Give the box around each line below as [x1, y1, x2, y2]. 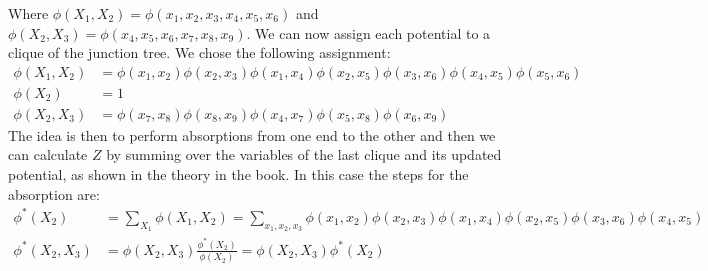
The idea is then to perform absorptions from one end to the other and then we [8, 124, 496, 145]
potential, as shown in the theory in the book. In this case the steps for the [8, 164, 469, 185]
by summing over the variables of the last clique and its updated [106, 144, 502, 165]
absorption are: [8, 183, 100, 204]
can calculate [8, 144, 88, 165]
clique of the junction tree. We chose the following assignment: [8, 42, 391, 63]
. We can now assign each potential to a [246, 22, 491, 43]
